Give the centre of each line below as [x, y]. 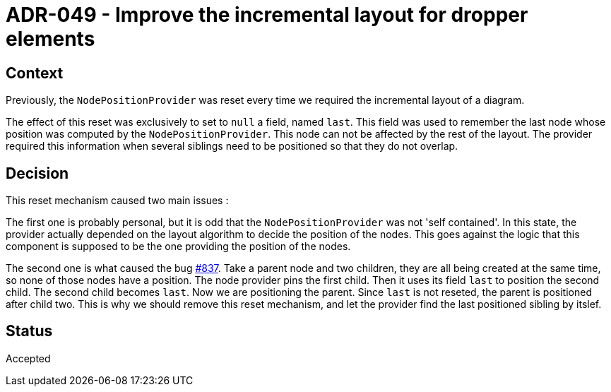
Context [35, 73]
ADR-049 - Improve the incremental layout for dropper [267, 15]
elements [51, 39]
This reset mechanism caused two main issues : [117, 201]
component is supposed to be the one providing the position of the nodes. [178, 247]
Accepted [28, 358]
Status [29, 331]
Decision [37, 173]
